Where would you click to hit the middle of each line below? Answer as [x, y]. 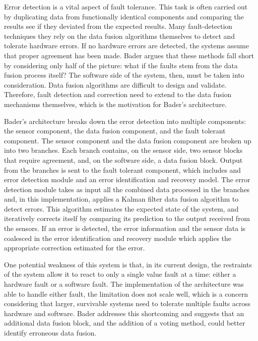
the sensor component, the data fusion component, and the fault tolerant [115, 131]
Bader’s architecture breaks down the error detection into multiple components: [125, 121]
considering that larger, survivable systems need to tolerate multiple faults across [127, 303]
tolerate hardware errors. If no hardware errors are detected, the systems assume [127, 46]
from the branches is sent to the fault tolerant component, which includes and [123, 170]
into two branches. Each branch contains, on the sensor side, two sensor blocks [123, 150]
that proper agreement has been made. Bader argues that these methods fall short [129, 55]
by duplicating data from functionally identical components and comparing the [124, 16]
